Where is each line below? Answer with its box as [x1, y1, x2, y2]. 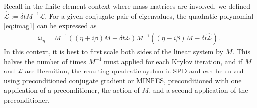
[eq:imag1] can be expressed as [4, 20, 97, 31]
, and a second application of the [149, 85, 248, 95]
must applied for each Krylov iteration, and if [104, 56, 243, 66]
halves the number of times [4, 56, 86, 66]
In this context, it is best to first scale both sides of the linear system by [4, 46, 223, 57]
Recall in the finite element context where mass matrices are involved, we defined [4, 1, 251, 11]
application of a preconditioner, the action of [4, 85, 140, 95]
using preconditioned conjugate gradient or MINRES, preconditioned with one [4, 75, 242, 85]
